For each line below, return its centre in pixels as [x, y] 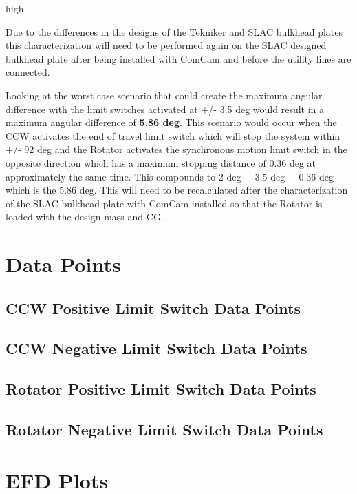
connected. [28, 72]
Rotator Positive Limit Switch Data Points [161, 389]
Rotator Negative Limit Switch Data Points [164, 430]
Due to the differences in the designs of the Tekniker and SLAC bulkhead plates [174, 31]
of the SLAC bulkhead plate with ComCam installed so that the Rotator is [164, 203]
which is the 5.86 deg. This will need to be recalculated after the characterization [177, 190]
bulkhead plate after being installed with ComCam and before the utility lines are [178, 58]
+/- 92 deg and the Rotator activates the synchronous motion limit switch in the [176, 149]
